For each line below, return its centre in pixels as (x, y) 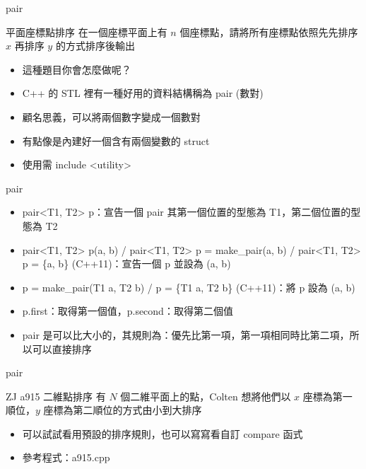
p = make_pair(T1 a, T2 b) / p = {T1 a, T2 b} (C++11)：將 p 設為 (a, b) (189, 287)
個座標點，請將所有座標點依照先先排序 (269, 31)
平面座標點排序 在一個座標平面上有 (87, 31)
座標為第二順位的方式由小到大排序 (123, 410)
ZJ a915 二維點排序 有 (56, 396)
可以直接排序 (62, 348)
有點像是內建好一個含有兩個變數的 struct (116, 140)
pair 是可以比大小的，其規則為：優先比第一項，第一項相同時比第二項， (186, 334)
